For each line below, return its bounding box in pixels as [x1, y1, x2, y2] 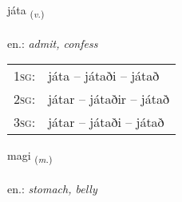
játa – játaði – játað [48, 66, 160, 85]
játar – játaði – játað [48, 113, 164, 132]
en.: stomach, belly [7, 180, 97, 197]
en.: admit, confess [7, 34, 98, 51]
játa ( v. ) [7, 2, 45, 20]
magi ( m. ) [7, 147, 53, 166]
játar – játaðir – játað [48, 89, 169, 109]
